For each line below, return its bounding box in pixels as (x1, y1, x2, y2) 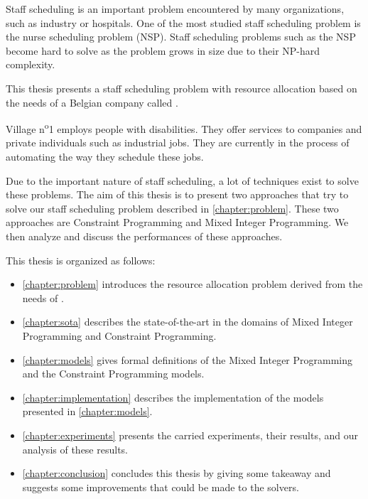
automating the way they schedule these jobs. (6, 149, 204, 163)
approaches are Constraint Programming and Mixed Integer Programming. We (6, 215, 349, 230)
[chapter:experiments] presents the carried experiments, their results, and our (22, 427, 358, 442)
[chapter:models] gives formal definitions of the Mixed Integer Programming (22, 352, 353, 367)
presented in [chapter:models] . (22, 404, 153, 419)
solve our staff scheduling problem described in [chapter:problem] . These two (6, 200, 339, 215)
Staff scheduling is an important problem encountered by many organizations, (6, 1, 345, 16)
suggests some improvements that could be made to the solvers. (22, 479, 299, 494)
